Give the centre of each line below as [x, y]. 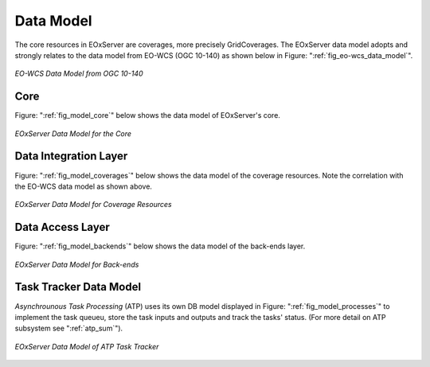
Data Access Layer [63, 227]
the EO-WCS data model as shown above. [84, 186]
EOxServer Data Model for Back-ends [77, 264]
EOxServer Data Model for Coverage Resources [93, 205]
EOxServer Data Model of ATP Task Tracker [87, 346]
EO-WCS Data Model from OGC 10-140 [79, 74]
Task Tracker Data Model [78, 287]
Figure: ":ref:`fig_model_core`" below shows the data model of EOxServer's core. [147, 115]
